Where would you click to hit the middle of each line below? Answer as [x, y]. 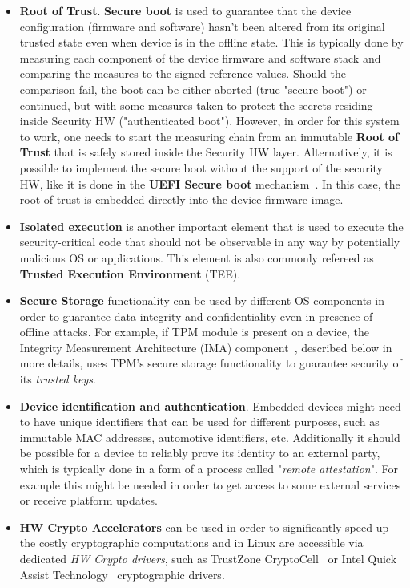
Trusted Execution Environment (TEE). [130, 273]
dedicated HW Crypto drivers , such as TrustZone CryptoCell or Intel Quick [208, 558]
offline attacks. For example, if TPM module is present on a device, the [195, 332]
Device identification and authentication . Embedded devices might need [210, 406]
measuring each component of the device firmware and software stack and [200, 57]
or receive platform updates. [88, 500]
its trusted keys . [58, 379]
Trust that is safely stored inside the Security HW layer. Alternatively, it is [206, 152]
